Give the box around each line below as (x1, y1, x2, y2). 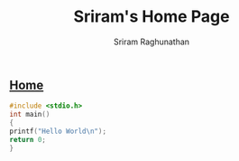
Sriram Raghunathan (113, 36, 190, 47)
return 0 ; (9, 135, 47, 144)
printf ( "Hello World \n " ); (9, 127, 106, 136)
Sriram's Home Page (73, 6, 230, 27)
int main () (9, 110, 51, 119)
